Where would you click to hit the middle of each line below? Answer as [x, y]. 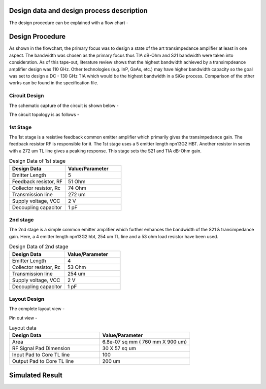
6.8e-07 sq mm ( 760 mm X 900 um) [145, 342]
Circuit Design [27, 96]
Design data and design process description [78, 11]
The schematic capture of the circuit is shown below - [64, 106]
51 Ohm [77, 181]
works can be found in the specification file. [54, 83]
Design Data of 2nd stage [39, 247]
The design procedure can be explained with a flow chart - [69, 23]
